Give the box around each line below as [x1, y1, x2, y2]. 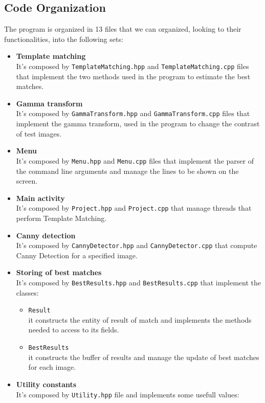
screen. [16, 175, 38, 186]
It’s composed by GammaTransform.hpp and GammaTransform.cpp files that [16, 108, 250, 119]
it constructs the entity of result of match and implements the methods [28, 314, 252, 325]
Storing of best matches [16, 267, 102, 278]
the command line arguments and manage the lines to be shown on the [16, 165, 239, 176]
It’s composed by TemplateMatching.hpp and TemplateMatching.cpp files [16, 60, 249, 71]
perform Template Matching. [16, 212, 107, 223]
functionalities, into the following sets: [4, 33, 123, 44]
